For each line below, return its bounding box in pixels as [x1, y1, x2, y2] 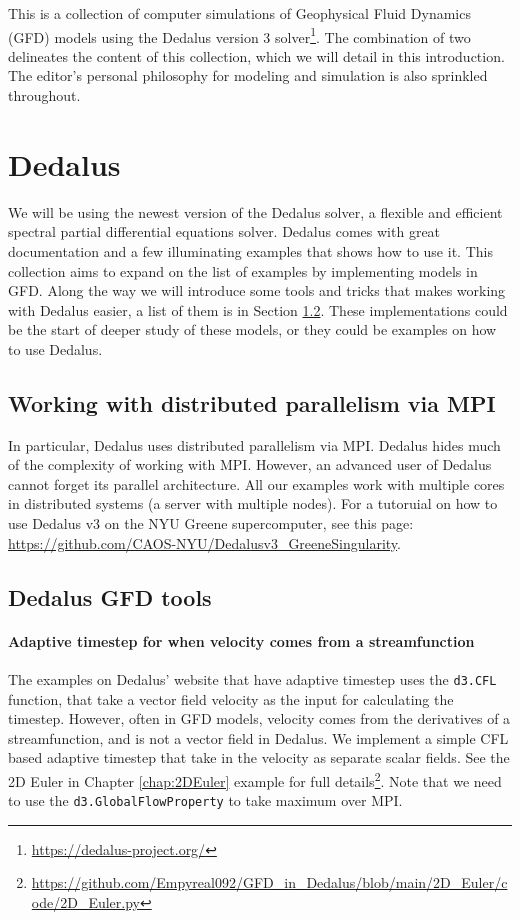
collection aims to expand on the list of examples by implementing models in [8, 260, 478, 281]
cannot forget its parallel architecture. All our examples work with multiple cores [8, 473, 505, 494]
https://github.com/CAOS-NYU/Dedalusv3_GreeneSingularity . [8, 532, 401, 553]
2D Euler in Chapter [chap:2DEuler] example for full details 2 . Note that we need [8, 767, 502, 791]
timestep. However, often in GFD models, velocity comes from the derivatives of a [8, 708, 511, 729]
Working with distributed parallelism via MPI [8, 387, 496, 418]
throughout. [8, 85, 81, 106]
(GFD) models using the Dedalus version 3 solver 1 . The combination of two [8, 23, 471, 47]
